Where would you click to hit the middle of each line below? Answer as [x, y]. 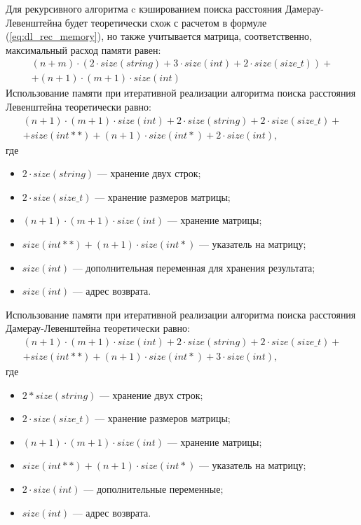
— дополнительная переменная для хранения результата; [194, 267]
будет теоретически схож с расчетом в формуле [166, 22]
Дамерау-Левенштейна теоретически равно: [98, 328]
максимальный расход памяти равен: [83, 49]
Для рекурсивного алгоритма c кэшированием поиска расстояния [144, 8]
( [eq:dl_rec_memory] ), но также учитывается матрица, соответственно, [159, 36]
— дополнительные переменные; [154, 489]
